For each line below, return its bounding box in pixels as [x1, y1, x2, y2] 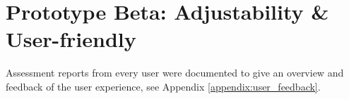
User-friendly [6, 25, 136, 53]
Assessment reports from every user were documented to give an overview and [6, 65, 344, 80]
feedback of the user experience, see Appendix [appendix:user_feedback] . [6, 79, 321, 93]
